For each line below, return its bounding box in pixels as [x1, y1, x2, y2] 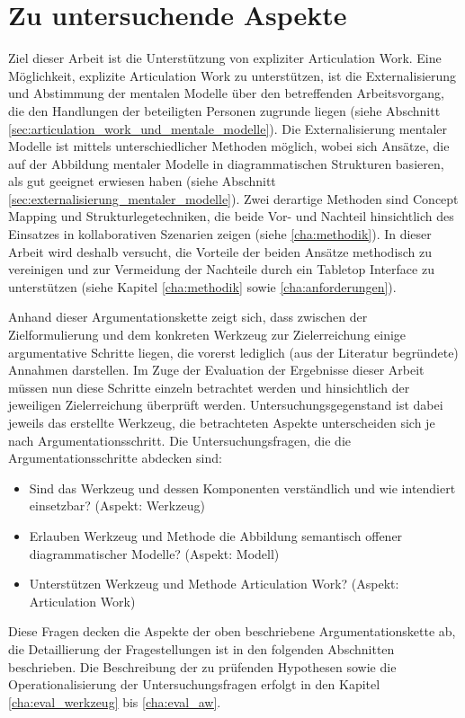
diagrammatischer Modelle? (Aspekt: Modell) [29, 544, 280, 563]
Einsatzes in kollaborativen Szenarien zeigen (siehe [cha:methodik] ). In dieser [8, 225, 432, 244]
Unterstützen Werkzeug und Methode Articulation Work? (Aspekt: [29, 574, 399, 593]
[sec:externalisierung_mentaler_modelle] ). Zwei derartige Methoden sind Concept [8, 189, 459, 208]
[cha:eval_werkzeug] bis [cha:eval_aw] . [8, 692, 221, 711]
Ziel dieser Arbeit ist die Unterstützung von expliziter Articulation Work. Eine [8, 49, 442, 67]
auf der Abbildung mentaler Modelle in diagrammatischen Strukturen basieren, [8, 154, 444, 173]
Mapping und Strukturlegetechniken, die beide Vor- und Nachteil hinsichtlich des [8, 207, 454, 226]
